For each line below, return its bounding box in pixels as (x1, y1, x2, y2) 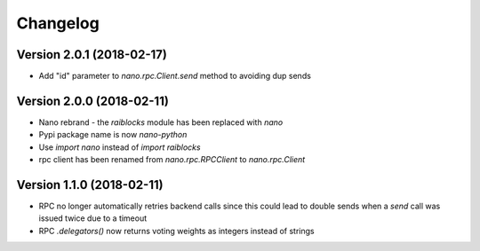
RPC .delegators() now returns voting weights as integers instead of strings (38, 225, 315, 236)
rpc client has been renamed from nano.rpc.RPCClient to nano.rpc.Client (38, 154, 306, 165)
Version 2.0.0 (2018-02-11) (16, 93, 169, 108)
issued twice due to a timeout (38, 213, 148, 224)
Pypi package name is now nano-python (38, 129, 188, 140)
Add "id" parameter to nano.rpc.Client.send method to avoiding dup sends (38, 71, 311, 82)
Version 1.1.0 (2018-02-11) (16, 177, 164, 192)
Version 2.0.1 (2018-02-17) (16, 47, 168, 62)
